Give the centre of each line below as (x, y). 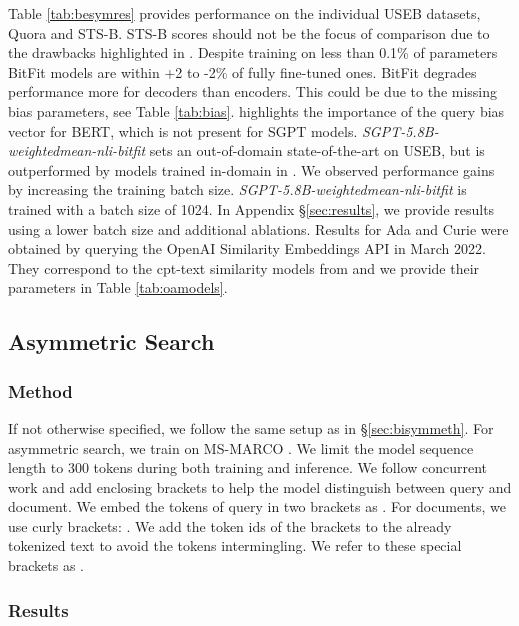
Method (40, 390)
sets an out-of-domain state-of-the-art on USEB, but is (317, 150)
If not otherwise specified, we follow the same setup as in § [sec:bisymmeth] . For (251, 427)
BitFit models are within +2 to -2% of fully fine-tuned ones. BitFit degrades (242, 71)
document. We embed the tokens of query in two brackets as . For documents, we (257, 506)
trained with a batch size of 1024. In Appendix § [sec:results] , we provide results (251, 208)
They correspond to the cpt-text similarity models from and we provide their (244, 267)
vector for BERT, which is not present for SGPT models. (183, 130)
